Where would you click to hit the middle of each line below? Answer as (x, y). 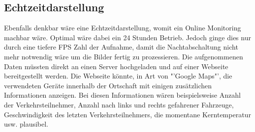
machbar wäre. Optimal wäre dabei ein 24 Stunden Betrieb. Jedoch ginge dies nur (127, 37)
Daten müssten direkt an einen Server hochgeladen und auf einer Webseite (116, 66)
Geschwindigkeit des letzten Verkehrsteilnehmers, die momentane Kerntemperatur (127, 114)
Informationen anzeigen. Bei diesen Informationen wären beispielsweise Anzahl (122, 95)
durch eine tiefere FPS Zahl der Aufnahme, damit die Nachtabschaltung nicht (121, 47)
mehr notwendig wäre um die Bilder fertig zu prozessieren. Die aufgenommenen (124, 56)
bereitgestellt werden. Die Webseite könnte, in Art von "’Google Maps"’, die (118, 76)
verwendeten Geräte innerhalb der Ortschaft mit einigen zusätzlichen (108, 85)
